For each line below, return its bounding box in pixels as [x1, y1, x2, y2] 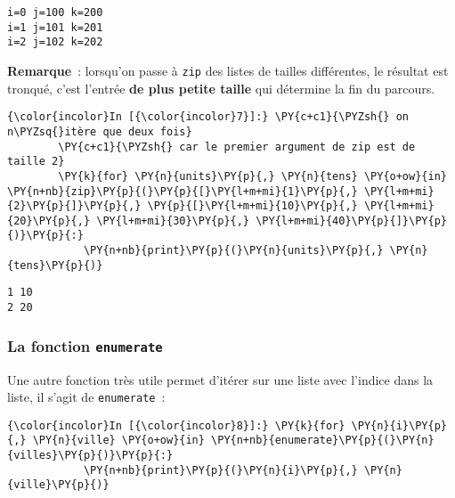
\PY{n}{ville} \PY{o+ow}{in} [32, 434, 205, 447]
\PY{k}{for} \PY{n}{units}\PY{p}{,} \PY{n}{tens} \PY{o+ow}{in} [58, 169, 447, 183]
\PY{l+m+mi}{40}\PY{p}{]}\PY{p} [256, 214, 447, 227]
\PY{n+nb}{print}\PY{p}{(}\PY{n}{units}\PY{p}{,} [83, 244, 384, 257]
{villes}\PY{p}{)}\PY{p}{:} [7, 449, 174, 462]
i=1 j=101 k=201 [7, 20, 103, 34]
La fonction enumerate [7, 334, 163, 356]
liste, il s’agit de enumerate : [7, 388, 166, 406]
